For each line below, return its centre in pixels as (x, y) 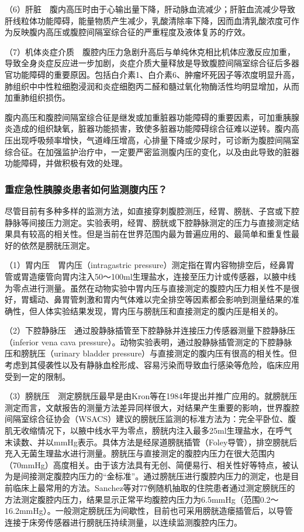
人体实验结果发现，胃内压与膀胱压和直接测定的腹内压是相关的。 (160, 310)
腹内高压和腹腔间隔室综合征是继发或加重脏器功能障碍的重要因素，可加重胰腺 (152, 117)
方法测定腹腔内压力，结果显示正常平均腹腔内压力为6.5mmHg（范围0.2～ (142, 499)
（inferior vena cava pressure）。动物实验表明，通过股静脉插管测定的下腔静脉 (148, 341)
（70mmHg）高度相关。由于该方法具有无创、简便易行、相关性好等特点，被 (148, 464)
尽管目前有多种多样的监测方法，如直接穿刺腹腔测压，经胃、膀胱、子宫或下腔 (152, 210)
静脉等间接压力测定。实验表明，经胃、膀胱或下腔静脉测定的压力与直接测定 (148, 222)
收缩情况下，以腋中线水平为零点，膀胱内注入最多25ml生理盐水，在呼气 (156, 430)
